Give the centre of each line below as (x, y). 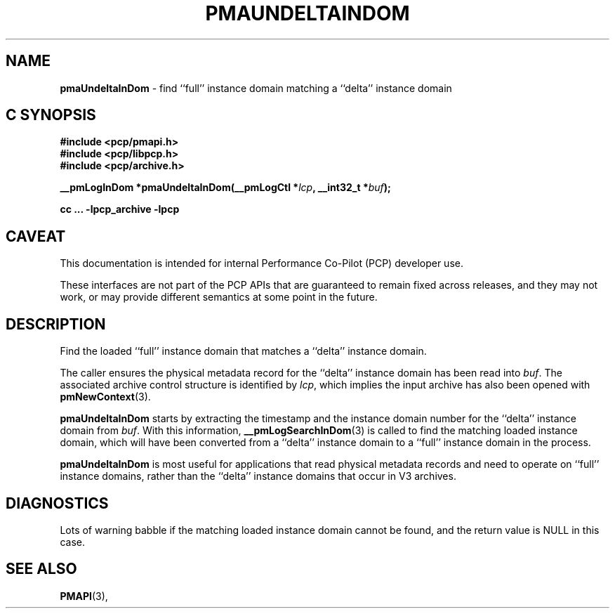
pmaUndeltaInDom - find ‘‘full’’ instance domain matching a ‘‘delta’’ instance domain (256, 88)
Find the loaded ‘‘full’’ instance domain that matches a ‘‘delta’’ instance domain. (243, 351)
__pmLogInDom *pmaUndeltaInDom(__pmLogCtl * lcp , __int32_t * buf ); (225, 188)
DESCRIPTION (56, 324)
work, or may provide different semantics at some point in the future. (219, 297)
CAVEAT (36, 236)
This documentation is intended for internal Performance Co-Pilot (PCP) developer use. (262, 263)
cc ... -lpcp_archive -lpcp (120, 209)
